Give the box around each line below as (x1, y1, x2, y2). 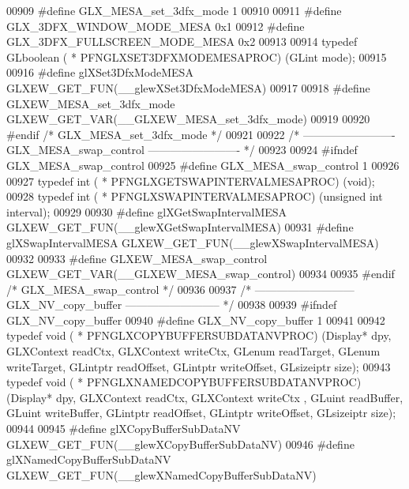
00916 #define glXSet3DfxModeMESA (6, 64, 193, 81)
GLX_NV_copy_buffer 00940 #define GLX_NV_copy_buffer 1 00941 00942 (6, 311, 385, 328)
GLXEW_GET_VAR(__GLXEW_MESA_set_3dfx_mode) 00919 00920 (6, 111, 370, 127)
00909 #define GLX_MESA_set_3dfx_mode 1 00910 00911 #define (6, 2, 342, 18)
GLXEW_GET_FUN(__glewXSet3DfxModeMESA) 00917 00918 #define (6, 79, 370, 96)
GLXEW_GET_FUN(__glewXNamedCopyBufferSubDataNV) (6, 466, 317, 483)
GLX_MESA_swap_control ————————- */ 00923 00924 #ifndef (6, 141, 358, 158)
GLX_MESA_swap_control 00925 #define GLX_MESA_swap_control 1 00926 (6, 156, 400, 173)
